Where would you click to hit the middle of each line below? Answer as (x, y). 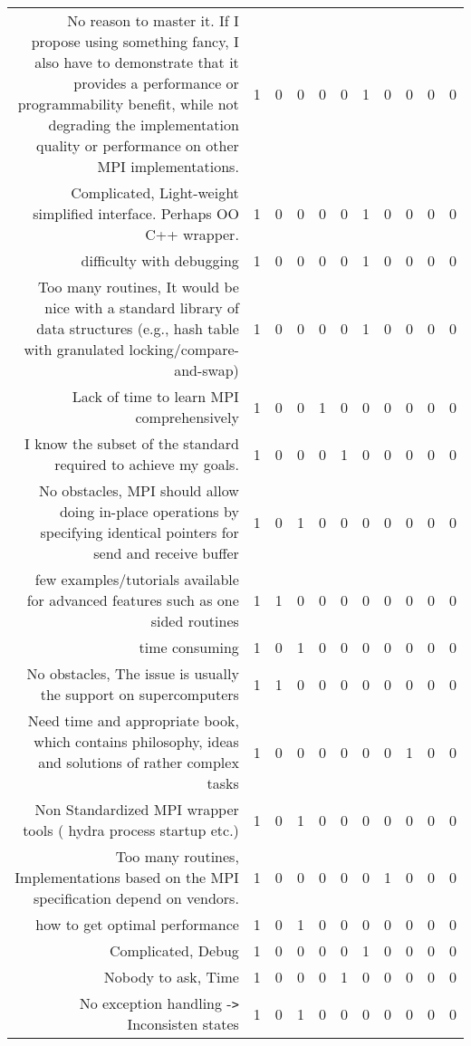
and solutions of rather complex (139, 762)
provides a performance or (156, 83)
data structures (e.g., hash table (138, 328)
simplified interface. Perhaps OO (136, 213)
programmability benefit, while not (128, 104)
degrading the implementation (144, 125)
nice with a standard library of (142, 307)
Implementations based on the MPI (127, 877)
